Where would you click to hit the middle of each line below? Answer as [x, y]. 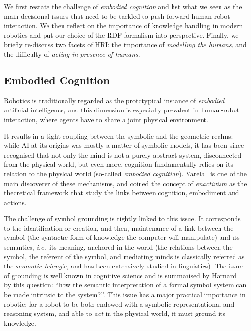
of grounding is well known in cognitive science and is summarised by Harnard [120, 275]
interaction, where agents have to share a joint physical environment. [106, 119]
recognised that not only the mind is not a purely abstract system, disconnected [123, 154]
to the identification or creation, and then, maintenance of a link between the [119, 228]
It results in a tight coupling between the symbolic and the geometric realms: [118, 135]
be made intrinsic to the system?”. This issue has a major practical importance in [125, 294]
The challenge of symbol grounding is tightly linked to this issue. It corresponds [122, 218]
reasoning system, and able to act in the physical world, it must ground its [115, 313]
